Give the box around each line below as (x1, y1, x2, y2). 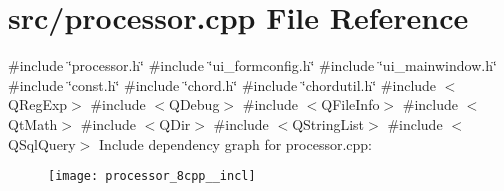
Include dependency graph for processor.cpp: (99, 133, 373, 154)
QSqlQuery (8, 133, 76, 154)
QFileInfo (321, 94, 380, 115)
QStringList (292, 113, 365, 134)
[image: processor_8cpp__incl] (48, 169, 256, 184)
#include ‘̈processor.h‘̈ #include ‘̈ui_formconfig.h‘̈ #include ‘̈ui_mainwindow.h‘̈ (8, 55, 497, 76)
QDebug (169, 94, 220, 115)
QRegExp (8, 94, 68, 115)
